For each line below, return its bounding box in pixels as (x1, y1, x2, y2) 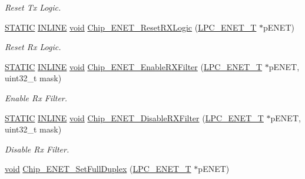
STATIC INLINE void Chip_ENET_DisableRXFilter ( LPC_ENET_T (5, 111, 264, 124)
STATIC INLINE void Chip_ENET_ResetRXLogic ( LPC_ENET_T (5, 21, 257, 33)
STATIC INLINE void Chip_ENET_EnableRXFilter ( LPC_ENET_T (5, 60, 263, 72)
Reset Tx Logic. (5, 1, 61, 13)
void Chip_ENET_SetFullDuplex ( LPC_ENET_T (5, 163, 191, 175)
